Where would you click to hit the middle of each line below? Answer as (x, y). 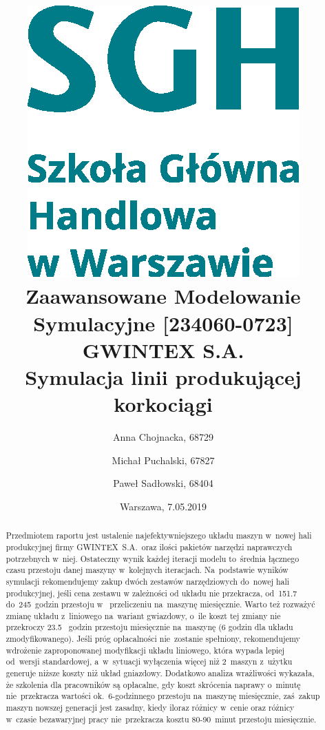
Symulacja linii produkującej (163, 376)
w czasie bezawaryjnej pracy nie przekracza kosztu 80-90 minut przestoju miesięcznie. (161, 719)
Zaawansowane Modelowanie (163, 296)
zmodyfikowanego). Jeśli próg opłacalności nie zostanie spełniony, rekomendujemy (153, 639)
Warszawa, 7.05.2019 (163, 506)
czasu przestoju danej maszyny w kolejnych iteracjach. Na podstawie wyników (147, 570)
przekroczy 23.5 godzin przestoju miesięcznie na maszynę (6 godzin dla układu (149, 627)
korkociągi (163, 404)
